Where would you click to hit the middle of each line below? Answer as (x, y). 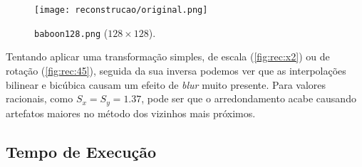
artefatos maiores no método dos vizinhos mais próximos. (131, 113)
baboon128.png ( (71, 32)
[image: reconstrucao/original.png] (121, 10)
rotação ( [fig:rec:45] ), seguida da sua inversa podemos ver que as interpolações (176, 70)
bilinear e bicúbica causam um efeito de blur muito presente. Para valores (166, 84)
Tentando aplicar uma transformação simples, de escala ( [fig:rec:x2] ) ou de (168, 56)
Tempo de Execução (81, 151)
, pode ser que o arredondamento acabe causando (249, 98)
